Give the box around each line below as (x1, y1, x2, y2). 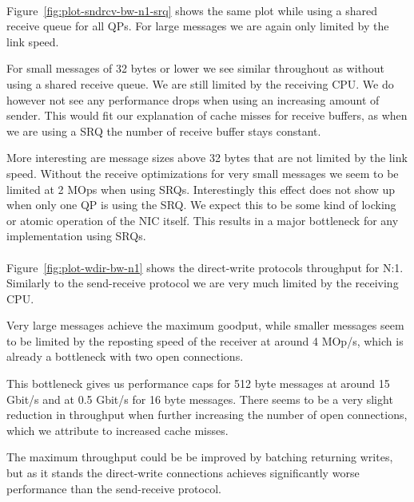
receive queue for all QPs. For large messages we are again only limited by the (6, 18, 389, 34)
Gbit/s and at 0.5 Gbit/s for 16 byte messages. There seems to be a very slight (6, 390, 393, 407)
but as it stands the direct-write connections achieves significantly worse (6, 464, 360, 481)
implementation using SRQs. (6, 227, 146, 244)
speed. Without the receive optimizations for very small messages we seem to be (6, 164, 399, 181)
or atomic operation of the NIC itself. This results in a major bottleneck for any (6, 211, 399, 228)
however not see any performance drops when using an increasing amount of (6, 91, 380, 108)
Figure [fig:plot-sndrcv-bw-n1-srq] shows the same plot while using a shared (6, 2, 378, 18)
